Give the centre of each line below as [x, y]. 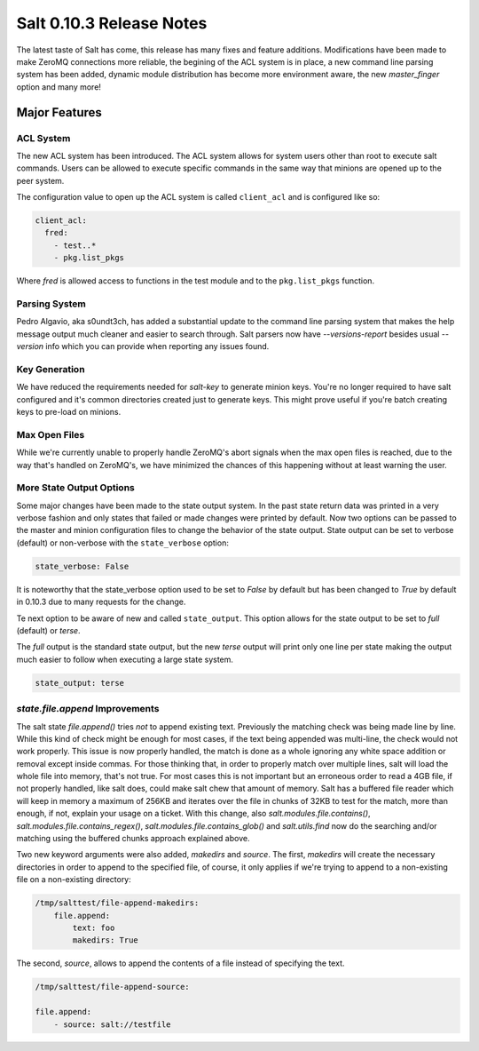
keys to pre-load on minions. [69, 412]
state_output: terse [79, 683]
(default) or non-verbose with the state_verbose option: [123, 543]
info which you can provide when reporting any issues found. [157, 346]
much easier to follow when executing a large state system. [125, 659]
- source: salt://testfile [113, 1024]
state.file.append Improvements [88, 709]
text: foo [94, 928]
